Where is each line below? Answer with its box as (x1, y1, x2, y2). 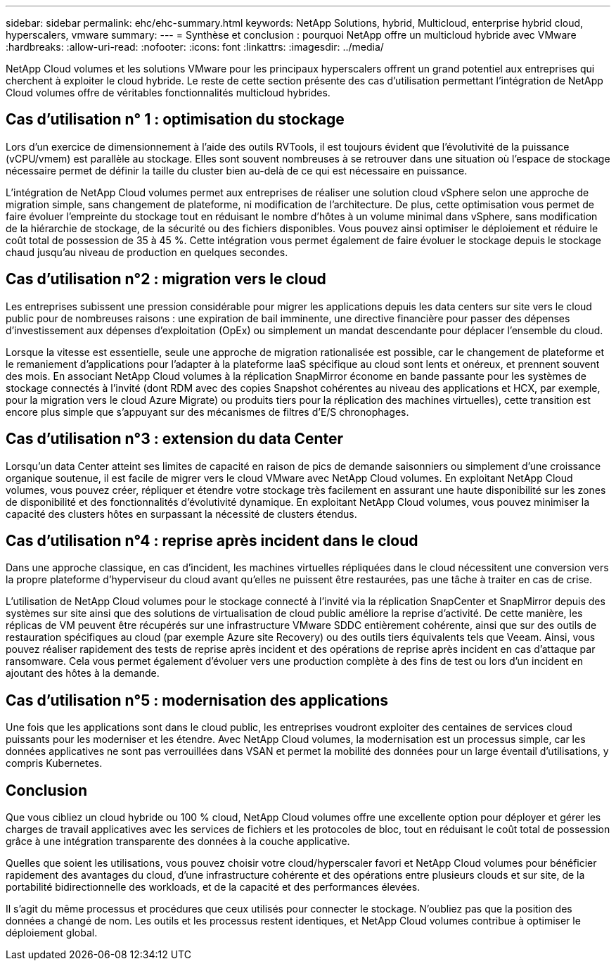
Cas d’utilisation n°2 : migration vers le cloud (6, 270, 326, 288)
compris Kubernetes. (6, 757, 103, 770)
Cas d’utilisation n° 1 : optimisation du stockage (6, 110, 345, 129)
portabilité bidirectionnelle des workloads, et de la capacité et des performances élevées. (6, 881, 421, 894)
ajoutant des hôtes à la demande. (6, 667, 160, 680)
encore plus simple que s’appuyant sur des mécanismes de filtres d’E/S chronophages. (6, 405, 409, 418)
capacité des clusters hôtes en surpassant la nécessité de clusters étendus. (6, 507, 357, 520)
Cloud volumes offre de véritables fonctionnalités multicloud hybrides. (6, 87, 331, 98)
